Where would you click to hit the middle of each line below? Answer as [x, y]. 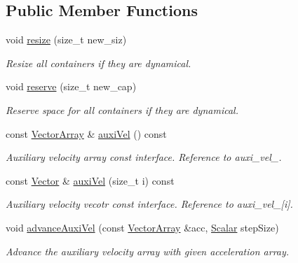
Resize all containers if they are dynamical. [99, 63]
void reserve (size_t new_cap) [71, 86]
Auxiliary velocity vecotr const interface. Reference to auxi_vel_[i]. [149, 204]
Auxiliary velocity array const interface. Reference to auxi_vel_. [144, 157]
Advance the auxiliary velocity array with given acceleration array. [148, 251]
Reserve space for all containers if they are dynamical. [122, 109]
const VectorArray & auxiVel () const [86, 133]
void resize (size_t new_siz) [66, 40]
